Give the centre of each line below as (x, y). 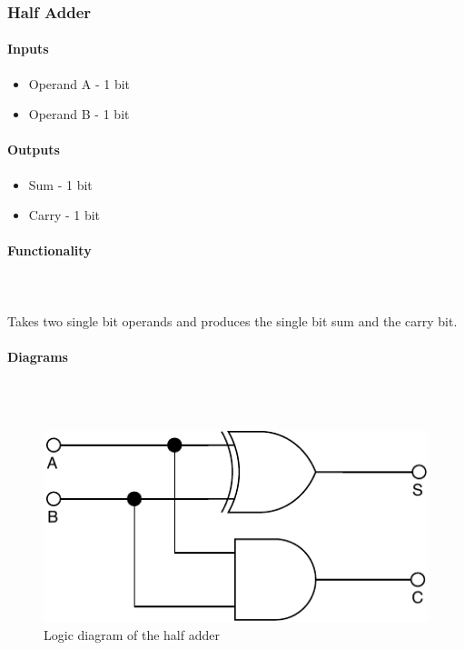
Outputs (34, 150)
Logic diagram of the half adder (132, 634)
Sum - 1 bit (60, 184)
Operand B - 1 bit (79, 114)
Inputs (28, 49)
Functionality (49, 250)
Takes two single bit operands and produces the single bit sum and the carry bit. (232, 320)
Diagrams (38, 356)
